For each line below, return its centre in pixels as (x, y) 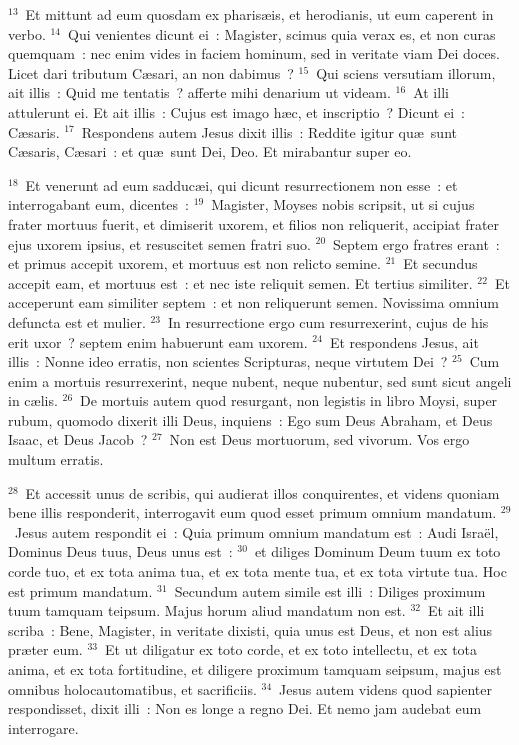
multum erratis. (56, 459)
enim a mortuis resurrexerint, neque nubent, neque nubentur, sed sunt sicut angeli (260, 380)
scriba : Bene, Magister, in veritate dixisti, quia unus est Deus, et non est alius (250, 629)
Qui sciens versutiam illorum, (406, 72)
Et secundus (440, 263)
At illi (431, 92)
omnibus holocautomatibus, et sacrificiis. (132, 688)
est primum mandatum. (80, 590)
